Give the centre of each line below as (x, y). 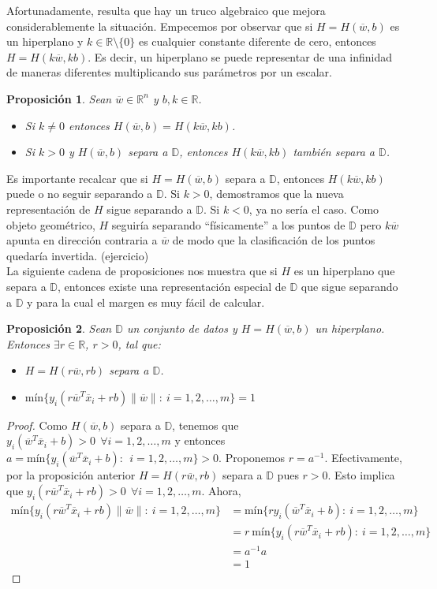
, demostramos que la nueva (276, 194)
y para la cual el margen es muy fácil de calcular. (146, 302)
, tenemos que (205, 425)
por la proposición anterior (71, 475)
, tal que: (139, 343)
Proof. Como (37, 425)
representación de (49, 209)
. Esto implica (361, 475)
